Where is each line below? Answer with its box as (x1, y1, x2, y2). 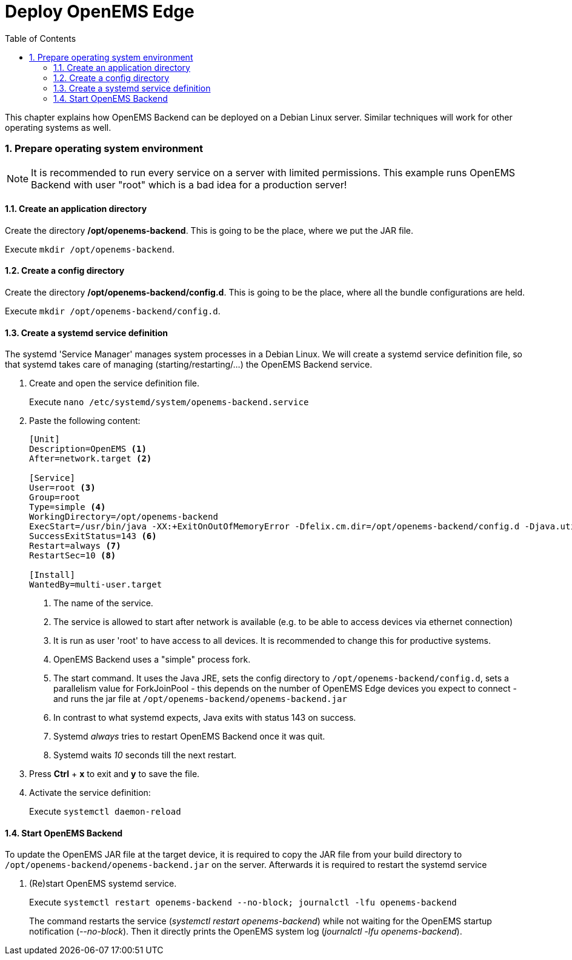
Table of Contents (5, 33, 76, 44)
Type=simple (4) (29, 502, 106, 512)
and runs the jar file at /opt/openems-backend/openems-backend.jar (53, 694, 347, 704)
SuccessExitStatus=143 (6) (29, 531, 157, 541)
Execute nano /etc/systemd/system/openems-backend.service (29, 397, 309, 408)
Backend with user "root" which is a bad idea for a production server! (31, 178, 347, 191)
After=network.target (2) (29, 454, 152, 464)
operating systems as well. (5, 122, 111, 133)
